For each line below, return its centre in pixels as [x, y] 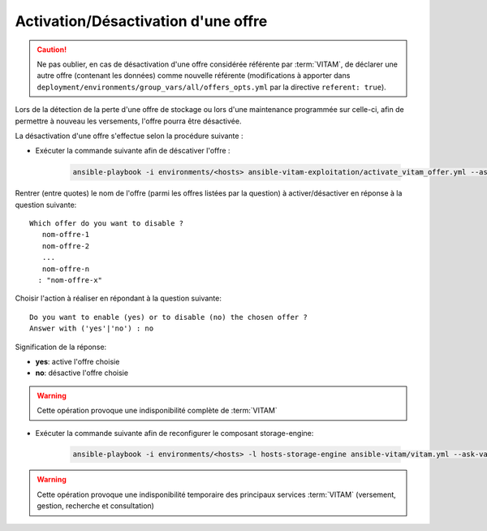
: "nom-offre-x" [70, 280]
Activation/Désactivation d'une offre [141, 21]
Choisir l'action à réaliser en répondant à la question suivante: [119, 298]
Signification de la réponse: [61, 347]
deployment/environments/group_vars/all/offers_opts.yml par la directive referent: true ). [212, 87]
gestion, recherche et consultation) [95, 506]
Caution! [52, 50]
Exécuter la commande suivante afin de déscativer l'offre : [133, 151]
